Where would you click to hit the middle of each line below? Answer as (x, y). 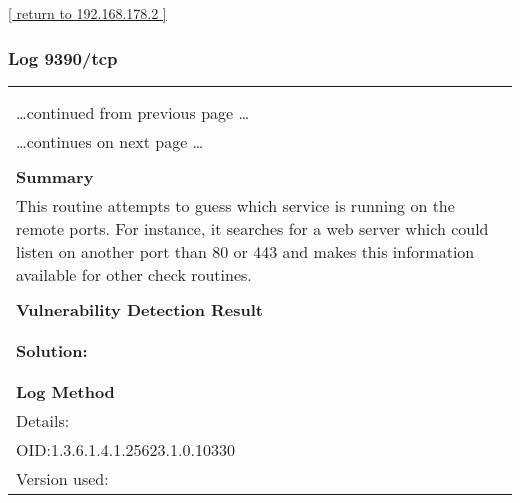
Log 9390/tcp (63, 57)
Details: (43, 420)
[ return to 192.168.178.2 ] (87, 13)
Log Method (65, 391)
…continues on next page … (110, 141)
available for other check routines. (134, 274)
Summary (55, 176)
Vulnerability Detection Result (139, 309)
